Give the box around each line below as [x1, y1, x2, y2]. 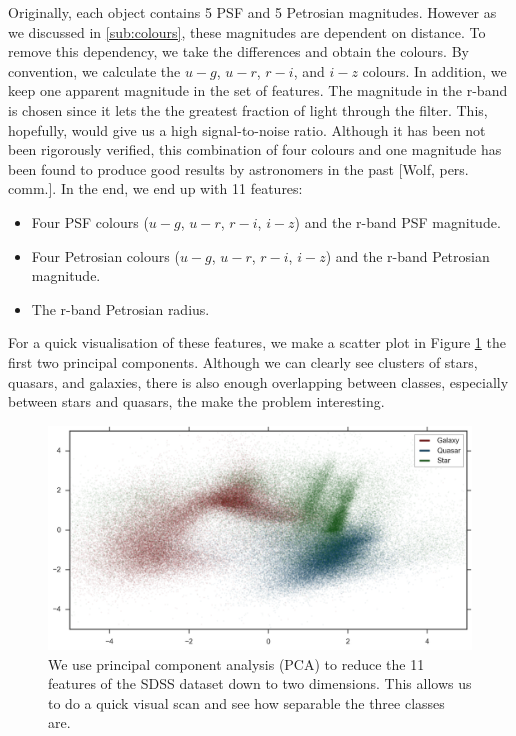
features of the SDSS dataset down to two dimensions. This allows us [48, 673, 472, 694]
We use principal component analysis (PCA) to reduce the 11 [48, 653, 425, 674]
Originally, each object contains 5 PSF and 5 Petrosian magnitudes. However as [8, 2, 497, 22]
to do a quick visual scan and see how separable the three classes [48, 692, 445, 713]
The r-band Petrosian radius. [31, 298, 210, 319]
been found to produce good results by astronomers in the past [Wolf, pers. [8, 158, 469, 179]
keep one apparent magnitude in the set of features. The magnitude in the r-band [8, 80, 508, 101]
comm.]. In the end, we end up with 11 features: [8, 178, 303, 199]
